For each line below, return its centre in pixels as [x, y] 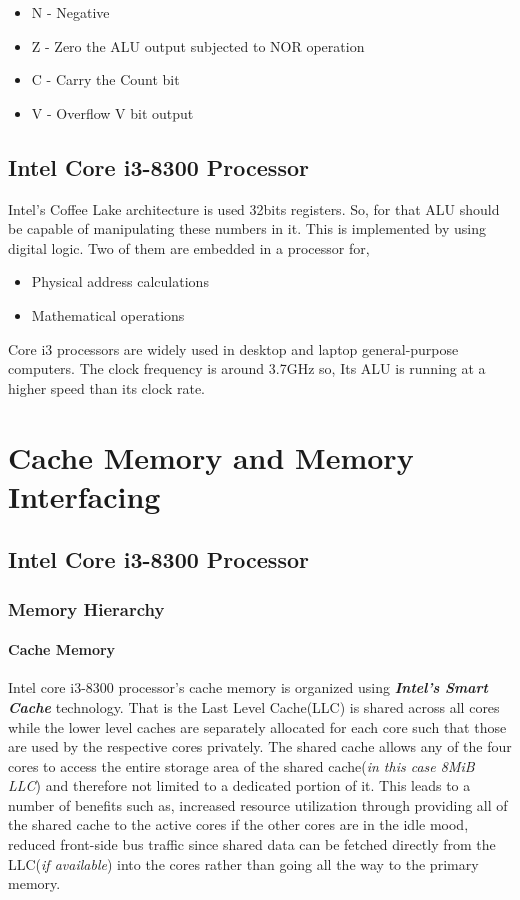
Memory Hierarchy [86, 608]
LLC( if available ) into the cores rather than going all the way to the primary [243, 863]
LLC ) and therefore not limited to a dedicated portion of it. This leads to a [239, 785]
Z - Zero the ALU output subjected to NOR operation [198, 45]
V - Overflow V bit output [112, 112]
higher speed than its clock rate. [107, 387]
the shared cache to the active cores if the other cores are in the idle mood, [238, 824]
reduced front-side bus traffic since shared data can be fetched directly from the [252, 844]
